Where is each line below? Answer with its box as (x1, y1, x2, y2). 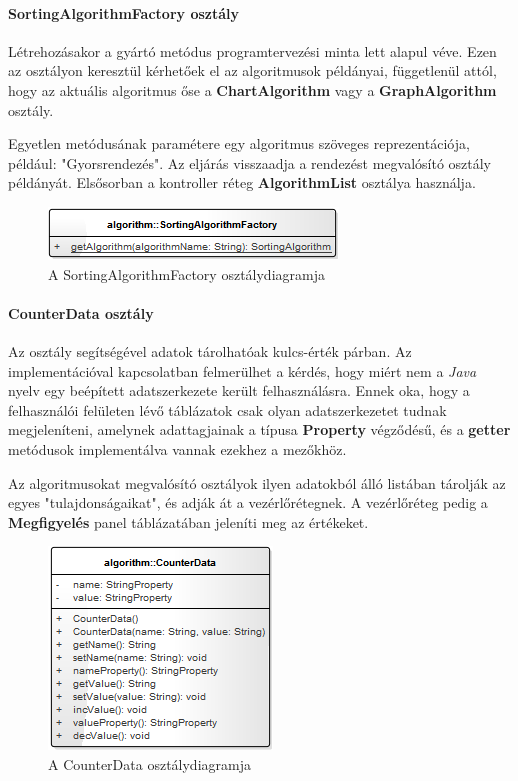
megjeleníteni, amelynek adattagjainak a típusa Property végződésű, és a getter (8, 419, 511, 440)
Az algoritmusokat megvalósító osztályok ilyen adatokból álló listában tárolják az (8, 472, 506, 493)
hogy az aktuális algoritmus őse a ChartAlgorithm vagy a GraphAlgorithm (8, 79, 497, 100)
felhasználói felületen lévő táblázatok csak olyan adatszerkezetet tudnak (8, 399, 447, 420)
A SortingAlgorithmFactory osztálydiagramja (48, 263, 325, 284)
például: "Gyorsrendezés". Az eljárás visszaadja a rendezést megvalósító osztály (8, 152, 492, 173)
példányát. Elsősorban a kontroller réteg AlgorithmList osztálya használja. (8, 172, 476, 193)
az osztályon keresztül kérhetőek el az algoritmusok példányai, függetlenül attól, (8, 60, 497, 81)
